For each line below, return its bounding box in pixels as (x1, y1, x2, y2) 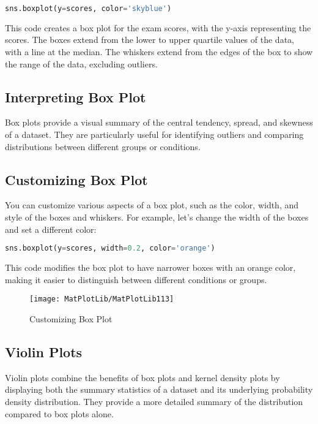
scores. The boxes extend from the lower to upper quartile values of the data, (5, 33, 294, 46)
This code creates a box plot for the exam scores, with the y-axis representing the (5, 21, 311, 34)
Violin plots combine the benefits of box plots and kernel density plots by (5, 371, 280, 384)
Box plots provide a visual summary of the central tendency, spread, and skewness (5, 116, 313, 129)
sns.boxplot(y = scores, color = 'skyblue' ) (5, 4, 172, 13)
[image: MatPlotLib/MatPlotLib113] (29, 295, 174, 304)
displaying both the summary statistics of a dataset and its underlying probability (5, 383, 313, 396)
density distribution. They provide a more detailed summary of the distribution (5, 395, 303, 407)
